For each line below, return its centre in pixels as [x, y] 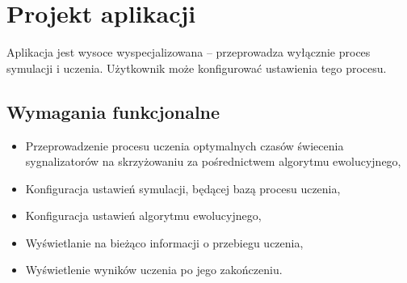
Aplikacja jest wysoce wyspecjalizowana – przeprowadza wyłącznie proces [189, 52]
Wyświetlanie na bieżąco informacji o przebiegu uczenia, [164, 242]
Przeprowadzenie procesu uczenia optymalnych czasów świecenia [185, 145]
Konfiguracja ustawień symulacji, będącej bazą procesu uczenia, [183, 188]
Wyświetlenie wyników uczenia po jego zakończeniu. [154, 270]
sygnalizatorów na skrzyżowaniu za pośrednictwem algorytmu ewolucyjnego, [213, 161]
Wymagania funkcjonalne [113, 111]
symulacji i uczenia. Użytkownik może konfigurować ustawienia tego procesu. [197, 68]
